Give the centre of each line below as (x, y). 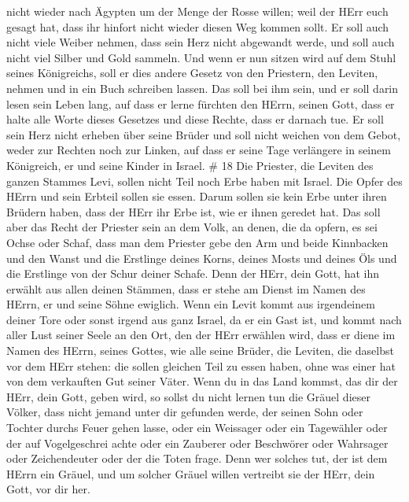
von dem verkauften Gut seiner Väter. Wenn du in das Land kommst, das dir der (202, 381)
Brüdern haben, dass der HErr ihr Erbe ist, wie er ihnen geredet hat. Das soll (193, 211)
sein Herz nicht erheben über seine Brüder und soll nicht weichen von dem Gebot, (204, 134)
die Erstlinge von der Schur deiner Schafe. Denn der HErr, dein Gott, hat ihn (193, 273)
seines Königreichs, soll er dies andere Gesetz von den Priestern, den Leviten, (192, 73)
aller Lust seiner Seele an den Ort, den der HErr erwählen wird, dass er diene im (201, 335)
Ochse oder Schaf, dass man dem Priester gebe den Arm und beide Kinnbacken (197, 242)
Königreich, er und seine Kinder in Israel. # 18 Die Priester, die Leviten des (190, 165)
